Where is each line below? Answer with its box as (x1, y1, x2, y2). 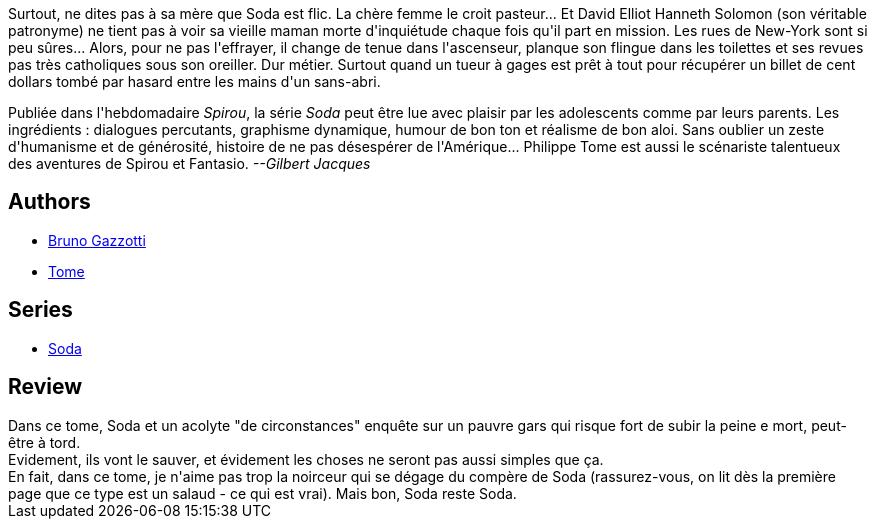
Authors (8, 189, 91, 215)
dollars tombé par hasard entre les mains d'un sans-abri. (8, 73, 381, 90)
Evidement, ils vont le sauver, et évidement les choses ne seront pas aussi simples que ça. (8, 450, 604, 468)
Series (8, 297, 73, 323)
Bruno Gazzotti (48, 231, 146, 249)
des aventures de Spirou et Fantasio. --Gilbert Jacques (8, 155, 371, 172)
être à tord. (8, 433, 81, 451)
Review (8, 374, 83, 400)
